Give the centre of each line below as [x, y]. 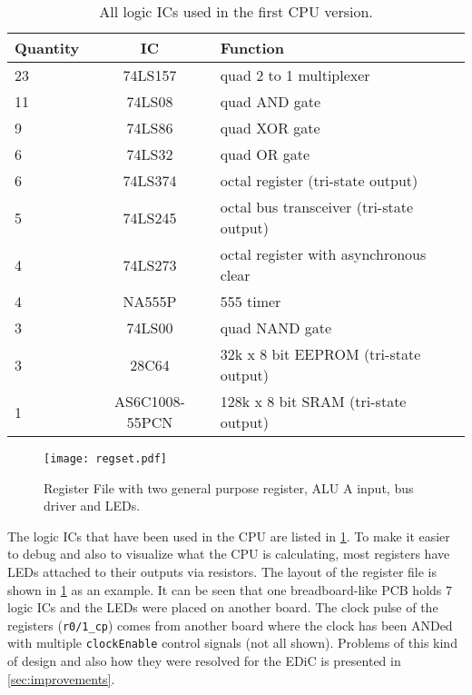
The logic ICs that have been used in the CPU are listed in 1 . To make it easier [229, 536]
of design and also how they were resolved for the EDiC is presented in [204, 661]
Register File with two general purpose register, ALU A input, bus [229, 487]
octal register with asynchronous [323, 254]
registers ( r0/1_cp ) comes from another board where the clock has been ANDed [230, 625]
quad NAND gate [276, 328]
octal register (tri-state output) [319, 180]
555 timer [251, 301]
